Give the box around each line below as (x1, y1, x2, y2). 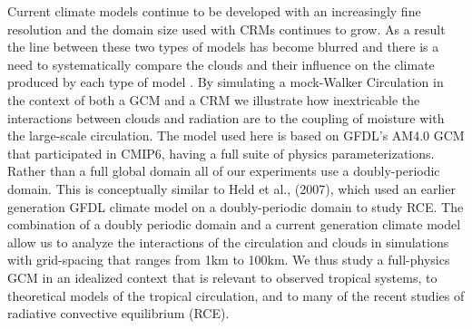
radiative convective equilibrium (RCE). (7, 304, 230, 323)
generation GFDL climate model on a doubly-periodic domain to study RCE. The (7, 197, 464, 216)
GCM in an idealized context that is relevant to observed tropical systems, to (7, 267, 438, 286)
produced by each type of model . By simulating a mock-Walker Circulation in (7, 73, 444, 92)
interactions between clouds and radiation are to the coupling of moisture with (7, 108, 445, 127)
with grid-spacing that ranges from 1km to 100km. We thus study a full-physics (7, 250, 450, 269)
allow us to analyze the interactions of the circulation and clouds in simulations (7, 232, 449, 251)
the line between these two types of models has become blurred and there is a (7, 37, 439, 56)
